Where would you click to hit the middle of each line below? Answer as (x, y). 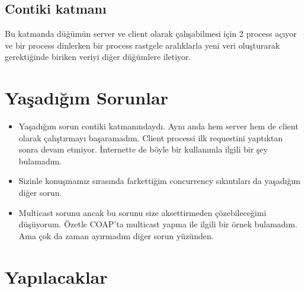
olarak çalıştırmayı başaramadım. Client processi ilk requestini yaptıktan (151, 137)
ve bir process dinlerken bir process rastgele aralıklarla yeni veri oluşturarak (142, 45)
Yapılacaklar (56, 276)
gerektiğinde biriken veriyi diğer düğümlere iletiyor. (98, 57)
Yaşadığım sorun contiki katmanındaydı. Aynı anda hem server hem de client (158, 126)
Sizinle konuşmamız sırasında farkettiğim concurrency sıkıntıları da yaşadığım (160, 181)
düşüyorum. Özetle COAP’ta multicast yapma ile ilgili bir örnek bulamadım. (158, 224)
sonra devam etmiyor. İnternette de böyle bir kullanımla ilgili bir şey (143, 149)
